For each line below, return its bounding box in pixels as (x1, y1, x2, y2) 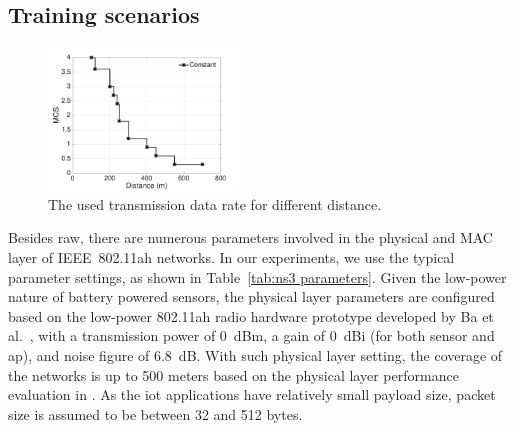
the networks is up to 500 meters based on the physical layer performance (8, 364, 459, 385)
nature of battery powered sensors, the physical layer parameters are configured (8, 286, 495, 307)
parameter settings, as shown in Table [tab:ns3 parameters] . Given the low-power (8, 266, 507, 287)
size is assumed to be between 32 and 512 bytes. (8, 403, 303, 424)
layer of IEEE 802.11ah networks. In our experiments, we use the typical (8, 247, 455, 268)
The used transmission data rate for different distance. (48, 193, 382, 214)
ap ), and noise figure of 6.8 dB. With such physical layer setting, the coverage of (8, 345, 503, 366)
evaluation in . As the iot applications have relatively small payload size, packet (8, 384, 496, 405)
